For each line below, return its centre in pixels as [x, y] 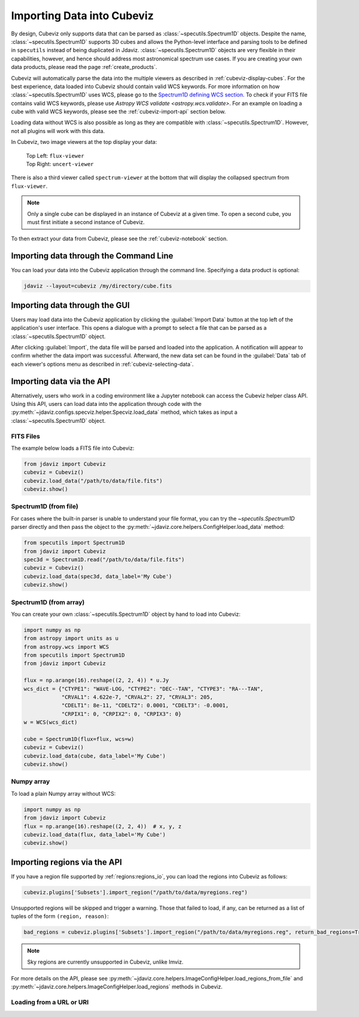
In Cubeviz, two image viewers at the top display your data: [84, 142]
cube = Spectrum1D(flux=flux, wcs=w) [79, 739]
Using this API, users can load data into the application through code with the [106, 404]
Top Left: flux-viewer [55, 155]
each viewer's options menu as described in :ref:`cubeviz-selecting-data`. [102, 364]
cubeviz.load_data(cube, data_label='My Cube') [95, 756]
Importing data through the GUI [70, 305]
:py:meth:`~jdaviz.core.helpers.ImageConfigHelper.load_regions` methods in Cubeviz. [117, 987]
